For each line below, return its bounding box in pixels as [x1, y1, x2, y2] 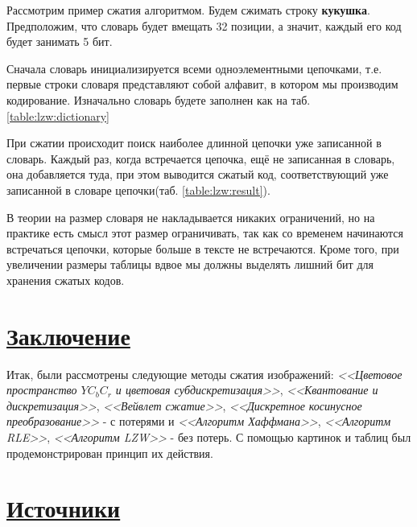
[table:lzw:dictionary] [6, 107, 110, 124]
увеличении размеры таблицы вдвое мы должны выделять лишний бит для [6, 256, 374, 273]
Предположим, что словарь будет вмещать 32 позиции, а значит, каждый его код [6, 17, 402, 34]
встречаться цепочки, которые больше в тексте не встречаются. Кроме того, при [6, 240, 399, 257]
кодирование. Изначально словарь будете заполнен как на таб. [6, 91, 311, 108]
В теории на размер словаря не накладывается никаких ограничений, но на [6, 208, 375, 225]
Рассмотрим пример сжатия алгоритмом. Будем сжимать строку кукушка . [6, 2, 370, 18]
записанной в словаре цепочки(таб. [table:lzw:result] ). [6, 181, 270, 198]
